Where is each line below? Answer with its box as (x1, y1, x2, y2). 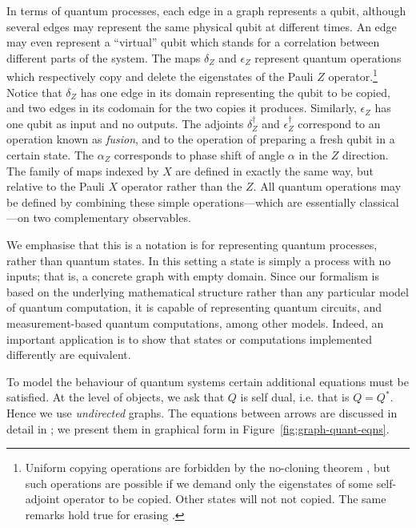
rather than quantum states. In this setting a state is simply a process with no (6, 252, 391, 268)
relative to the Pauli (6, 178, 105, 195)
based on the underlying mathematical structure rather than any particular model (6, 283, 409, 300)
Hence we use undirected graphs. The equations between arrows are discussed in (6, 404, 398, 421)
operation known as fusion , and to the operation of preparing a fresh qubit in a (6, 131, 395, 147)
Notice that (6, 83, 62, 100)
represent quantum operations (254, 49, 402, 66)
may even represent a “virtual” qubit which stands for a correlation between (6, 34, 380, 50)
